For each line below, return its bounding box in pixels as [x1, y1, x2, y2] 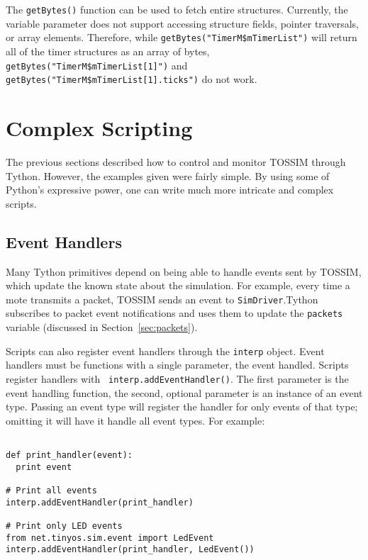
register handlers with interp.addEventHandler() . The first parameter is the [6, 371, 349, 386]
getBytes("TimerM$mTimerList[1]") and [6, 57, 188, 72]
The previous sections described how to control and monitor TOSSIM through [6, 154, 346, 169]
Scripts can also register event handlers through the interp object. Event [6, 343, 325, 358]
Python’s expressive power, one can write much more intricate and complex [6, 182, 334, 197]
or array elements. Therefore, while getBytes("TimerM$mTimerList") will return [6, 30, 357, 45]
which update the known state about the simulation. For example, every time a [6, 278, 350, 293]
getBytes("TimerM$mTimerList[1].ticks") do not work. [6, 72, 257, 86]
